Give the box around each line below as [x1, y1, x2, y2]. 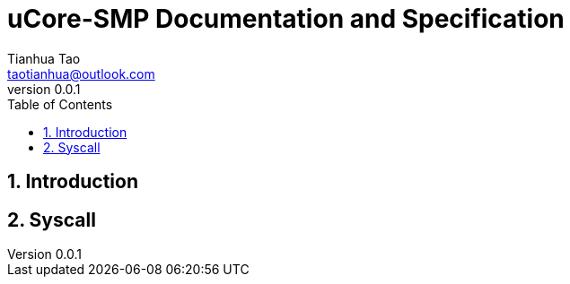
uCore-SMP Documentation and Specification [7, 4, 565, 34]
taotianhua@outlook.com [7, 65, 155, 82]
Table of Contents [7, 96, 113, 112]
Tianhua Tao [7, 50, 81, 66]
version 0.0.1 [7, 81, 81, 97]
